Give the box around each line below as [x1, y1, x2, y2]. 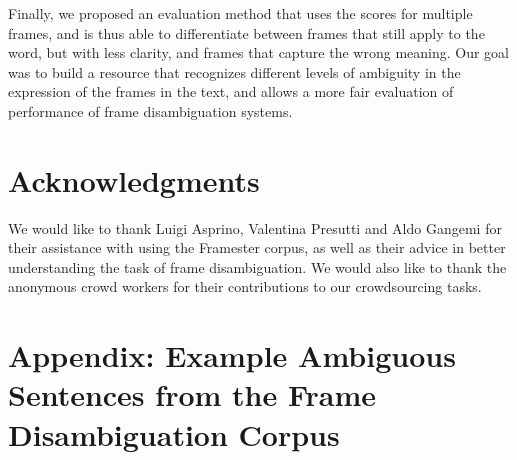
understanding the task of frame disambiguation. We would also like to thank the [8, 256, 507, 277]
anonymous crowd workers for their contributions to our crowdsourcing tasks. [8, 276, 482, 297]
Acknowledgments [8, 159, 260, 200]
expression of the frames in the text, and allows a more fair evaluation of [8, 81, 454, 102]
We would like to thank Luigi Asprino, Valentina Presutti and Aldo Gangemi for [8, 217, 502, 238]
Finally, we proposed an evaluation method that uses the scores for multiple [8, 3, 473, 23]
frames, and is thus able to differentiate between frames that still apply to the [8, 22, 485, 43]
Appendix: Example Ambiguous [8, 335, 456, 376]
